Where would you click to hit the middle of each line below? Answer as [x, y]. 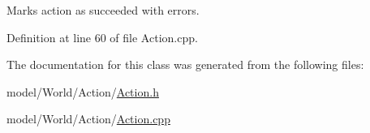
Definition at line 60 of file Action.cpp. [102, 37]
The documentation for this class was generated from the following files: [185, 64]
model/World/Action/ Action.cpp [88, 119]
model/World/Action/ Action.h [83, 91]
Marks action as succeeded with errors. [103, 10]
